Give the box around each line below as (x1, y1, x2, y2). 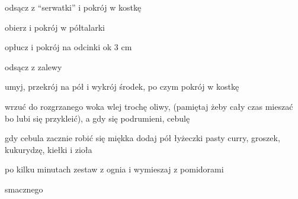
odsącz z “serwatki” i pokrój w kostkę (5, 1, 142, 13)
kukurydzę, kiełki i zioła (5, 143, 92, 155)
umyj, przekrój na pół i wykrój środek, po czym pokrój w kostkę (5, 80, 239, 93)
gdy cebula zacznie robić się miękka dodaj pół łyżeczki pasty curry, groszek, (5, 132, 280, 144)
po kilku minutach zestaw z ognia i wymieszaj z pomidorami (5, 163, 224, 175)
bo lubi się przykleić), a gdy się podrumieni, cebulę (5, 112, 190, 124)
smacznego (5, 182, 43, 195)
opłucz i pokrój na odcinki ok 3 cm (5, 41, 132, 53)
